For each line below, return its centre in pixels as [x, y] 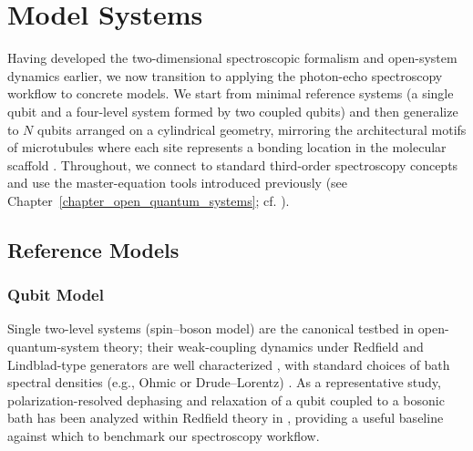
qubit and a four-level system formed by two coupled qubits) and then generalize [233, 111]
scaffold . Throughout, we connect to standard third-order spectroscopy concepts [233, 164]
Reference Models [93, 249]
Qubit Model [56, 295]
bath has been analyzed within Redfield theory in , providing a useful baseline [226, 418]
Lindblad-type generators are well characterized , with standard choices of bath [229, 364]
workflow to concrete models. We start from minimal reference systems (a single [231, 93]
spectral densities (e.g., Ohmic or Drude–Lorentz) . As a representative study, [224, 382]
